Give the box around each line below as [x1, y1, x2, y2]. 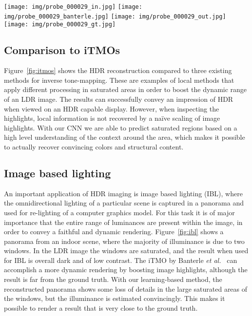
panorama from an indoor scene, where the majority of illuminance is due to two [4, 236, 245, 246]
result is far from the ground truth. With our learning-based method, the [4, 274, 222, 284]
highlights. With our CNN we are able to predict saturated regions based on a [4, 122, 237, 132]
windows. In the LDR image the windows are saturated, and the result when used [4, 245, 249, 256]
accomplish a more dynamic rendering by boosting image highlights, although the [4, 264, 248, 275]
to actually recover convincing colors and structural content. [4, 141, 184, 151]
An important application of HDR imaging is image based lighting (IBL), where [4, 188, 243, 198]
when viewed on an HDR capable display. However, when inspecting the [4, 103, 219, 113]
